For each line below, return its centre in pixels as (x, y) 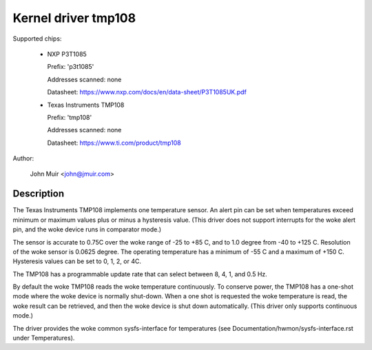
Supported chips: (37, 39)
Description (39, 194)
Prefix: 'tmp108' (70, 117)
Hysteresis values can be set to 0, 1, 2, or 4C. (77, 261)
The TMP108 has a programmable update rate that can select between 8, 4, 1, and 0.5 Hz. (140, 274)
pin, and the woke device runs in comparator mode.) (87, 229)
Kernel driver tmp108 (74, 18)
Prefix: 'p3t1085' (71, 67)
